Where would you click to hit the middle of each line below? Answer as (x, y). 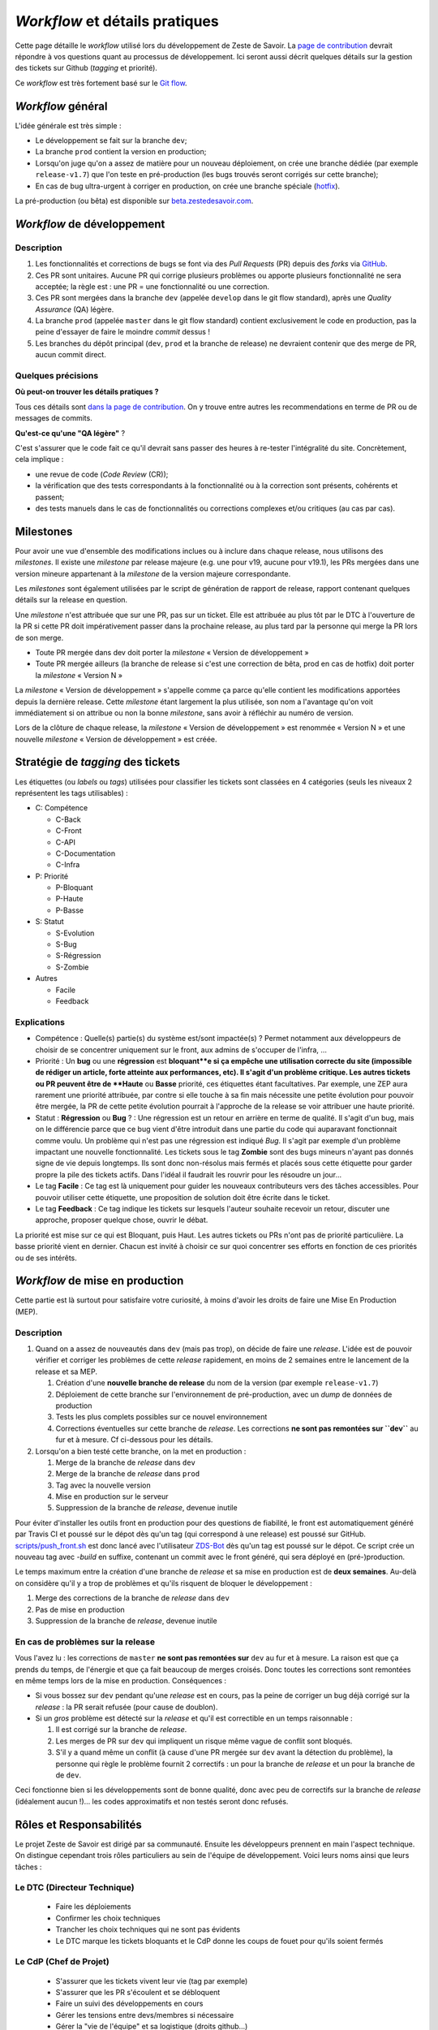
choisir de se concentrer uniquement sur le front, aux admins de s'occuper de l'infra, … (181, 1050)
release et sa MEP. (66, 1371)
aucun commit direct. (71, 355)
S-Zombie (72, 967)
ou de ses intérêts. (46, 1258)
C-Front (69, 831)
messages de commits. (54, 418)
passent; (50, 497)
